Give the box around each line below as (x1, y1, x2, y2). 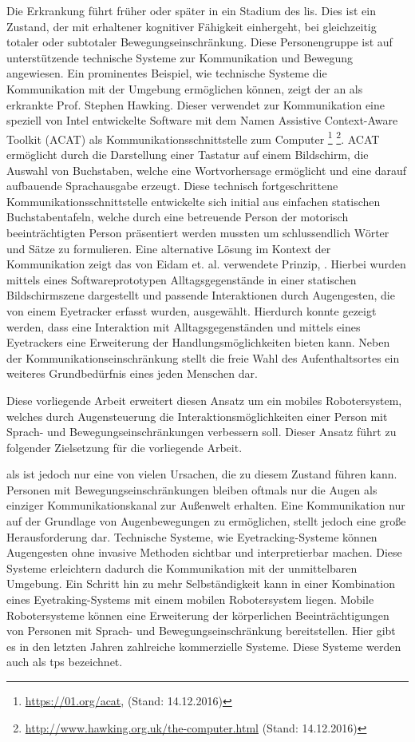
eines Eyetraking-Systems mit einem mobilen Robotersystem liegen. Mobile (6, 591, 374, 608)
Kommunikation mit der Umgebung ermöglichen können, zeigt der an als (6, 80, 363, 97)
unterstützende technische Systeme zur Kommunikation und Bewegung (6, 49, 354, 65)
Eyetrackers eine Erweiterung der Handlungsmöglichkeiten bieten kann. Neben (6, 334, 390, 351)
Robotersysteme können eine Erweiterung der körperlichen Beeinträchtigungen (6, 606, 389, 623)
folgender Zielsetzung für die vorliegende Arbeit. (6, 438, 243, 455)
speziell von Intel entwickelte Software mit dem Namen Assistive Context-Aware (6, 112, 398, 129)
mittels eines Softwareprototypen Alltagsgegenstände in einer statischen (6, 271, 357, 288)
